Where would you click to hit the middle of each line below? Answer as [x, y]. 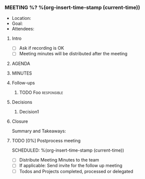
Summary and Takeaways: [39, 131]
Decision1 [29, 112]
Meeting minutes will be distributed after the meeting [73, 54]
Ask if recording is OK [41, 48]
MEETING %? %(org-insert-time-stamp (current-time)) [72, 7]
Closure [20, 121]
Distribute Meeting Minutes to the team [59, 160]
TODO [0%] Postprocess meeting [46, 141]
